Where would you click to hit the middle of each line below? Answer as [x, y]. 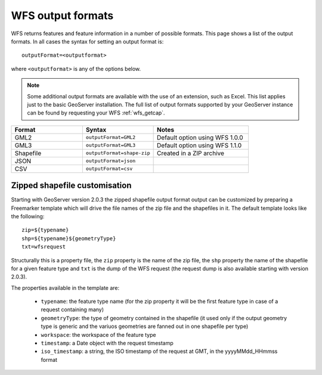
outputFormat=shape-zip [118, 153]
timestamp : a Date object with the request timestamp [107, 343]
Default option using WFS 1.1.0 [199, 145]
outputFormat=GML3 [111, 145]
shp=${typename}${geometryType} [69, 238]
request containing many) [72, 309]
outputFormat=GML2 [111, 137]
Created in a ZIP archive [191, 153]
